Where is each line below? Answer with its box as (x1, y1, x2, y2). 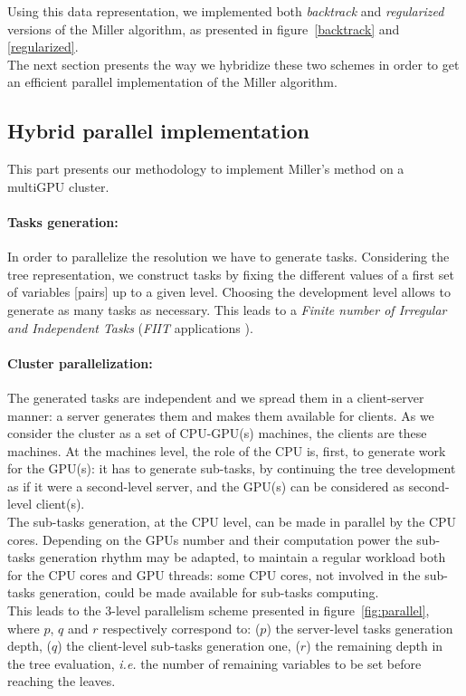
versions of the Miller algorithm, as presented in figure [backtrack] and (7, 19, 400, 38)
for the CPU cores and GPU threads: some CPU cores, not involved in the (7, 565, 421, 584)
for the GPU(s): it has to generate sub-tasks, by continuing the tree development (7, 459, 456, 478)
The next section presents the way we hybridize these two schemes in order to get (7, 54, 460, 73)
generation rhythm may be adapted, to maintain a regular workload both (39, 548, 446, 567)
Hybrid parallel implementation (7, 117, 309, 145)
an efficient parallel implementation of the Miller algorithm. (7, 72, 338, 91)
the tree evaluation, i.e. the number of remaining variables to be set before (7, 653, 422, 672)
